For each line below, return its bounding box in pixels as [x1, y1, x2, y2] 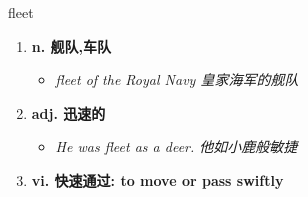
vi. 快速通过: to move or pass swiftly [31, 169, 284, 190]
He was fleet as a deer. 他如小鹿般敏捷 [55, 136, 298, 157]
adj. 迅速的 [31, 102, 106, 123]
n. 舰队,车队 [31, 35, 112, 56]
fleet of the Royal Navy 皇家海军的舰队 [55, 69, 299, 90]
